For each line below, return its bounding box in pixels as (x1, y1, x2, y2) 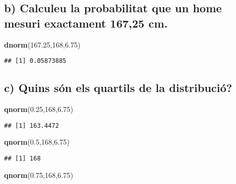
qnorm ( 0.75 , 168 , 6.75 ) (4, 169, 74, 180)
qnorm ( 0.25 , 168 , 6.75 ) (4, 104, 74, 114)
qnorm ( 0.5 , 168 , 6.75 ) (4, 136, 70, 147)
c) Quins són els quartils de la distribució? (4, 80, 232, 96)
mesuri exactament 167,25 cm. (4, 15, 168, 31)
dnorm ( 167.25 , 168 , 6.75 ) (4, 39, 81, 50)
